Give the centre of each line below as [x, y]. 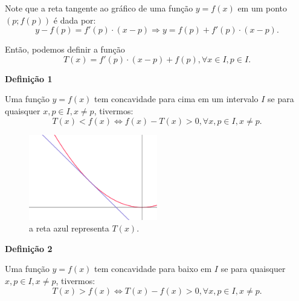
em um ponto [262, 8]
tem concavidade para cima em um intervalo [176, 99]
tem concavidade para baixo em [153, 269]
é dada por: [75, 20]
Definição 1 [29, 78]
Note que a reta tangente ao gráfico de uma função [99, 8]
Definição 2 [29, 248]
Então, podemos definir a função [65, 49]
